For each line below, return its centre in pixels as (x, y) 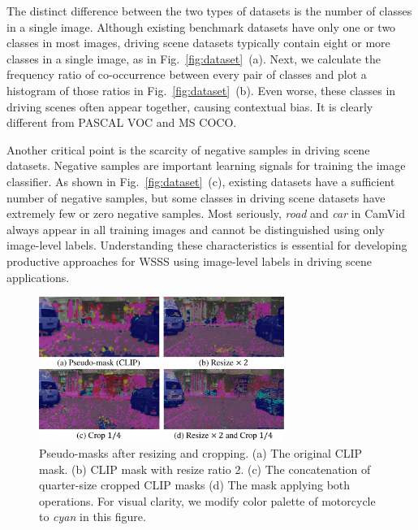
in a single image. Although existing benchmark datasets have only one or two (201, 26)
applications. (38, 277)
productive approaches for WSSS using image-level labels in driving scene (190, 261)
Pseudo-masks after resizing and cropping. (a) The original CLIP (201, 453)
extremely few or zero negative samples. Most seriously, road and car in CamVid (206, 213)
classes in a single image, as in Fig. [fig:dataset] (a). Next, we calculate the (194, 58)
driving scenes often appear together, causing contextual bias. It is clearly (190, 106)
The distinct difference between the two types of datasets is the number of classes (209, 11)
